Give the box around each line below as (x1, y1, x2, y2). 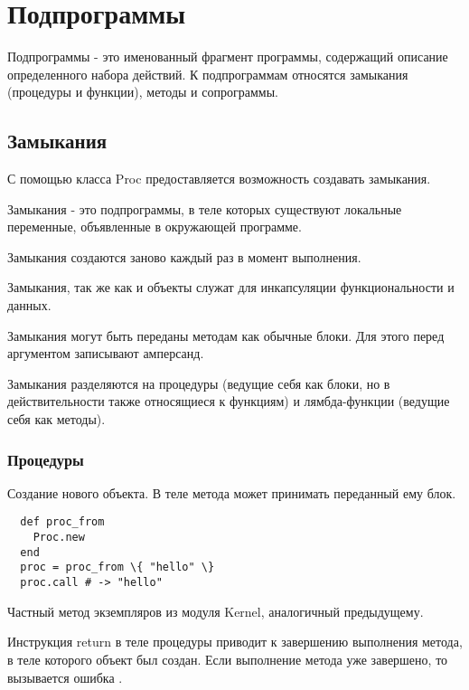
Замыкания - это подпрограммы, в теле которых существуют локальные (7, 199, 402, 218)
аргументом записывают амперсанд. (7, 344, 204, 363)
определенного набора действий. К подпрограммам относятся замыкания (7, 64, 408, 83)
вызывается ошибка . (7, 667, 123, 686)
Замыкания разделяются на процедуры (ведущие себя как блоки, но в (7, 373, 390, 392)
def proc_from (20, 515, 105, 529)
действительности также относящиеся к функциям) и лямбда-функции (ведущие (7, 392, 450, 411)
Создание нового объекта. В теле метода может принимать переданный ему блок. (7, 483, 456, 502)
